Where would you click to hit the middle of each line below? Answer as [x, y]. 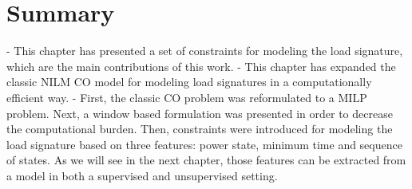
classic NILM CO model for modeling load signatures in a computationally [189, 82]
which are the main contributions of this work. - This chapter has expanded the [201, 66]
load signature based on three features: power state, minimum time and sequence [204, 144]
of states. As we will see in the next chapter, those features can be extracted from [206, 160]
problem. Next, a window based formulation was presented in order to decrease [200, 113]
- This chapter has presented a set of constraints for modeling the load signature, [205, 51]
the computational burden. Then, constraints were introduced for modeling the [200, 129]
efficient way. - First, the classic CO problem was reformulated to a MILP [187, 97]
